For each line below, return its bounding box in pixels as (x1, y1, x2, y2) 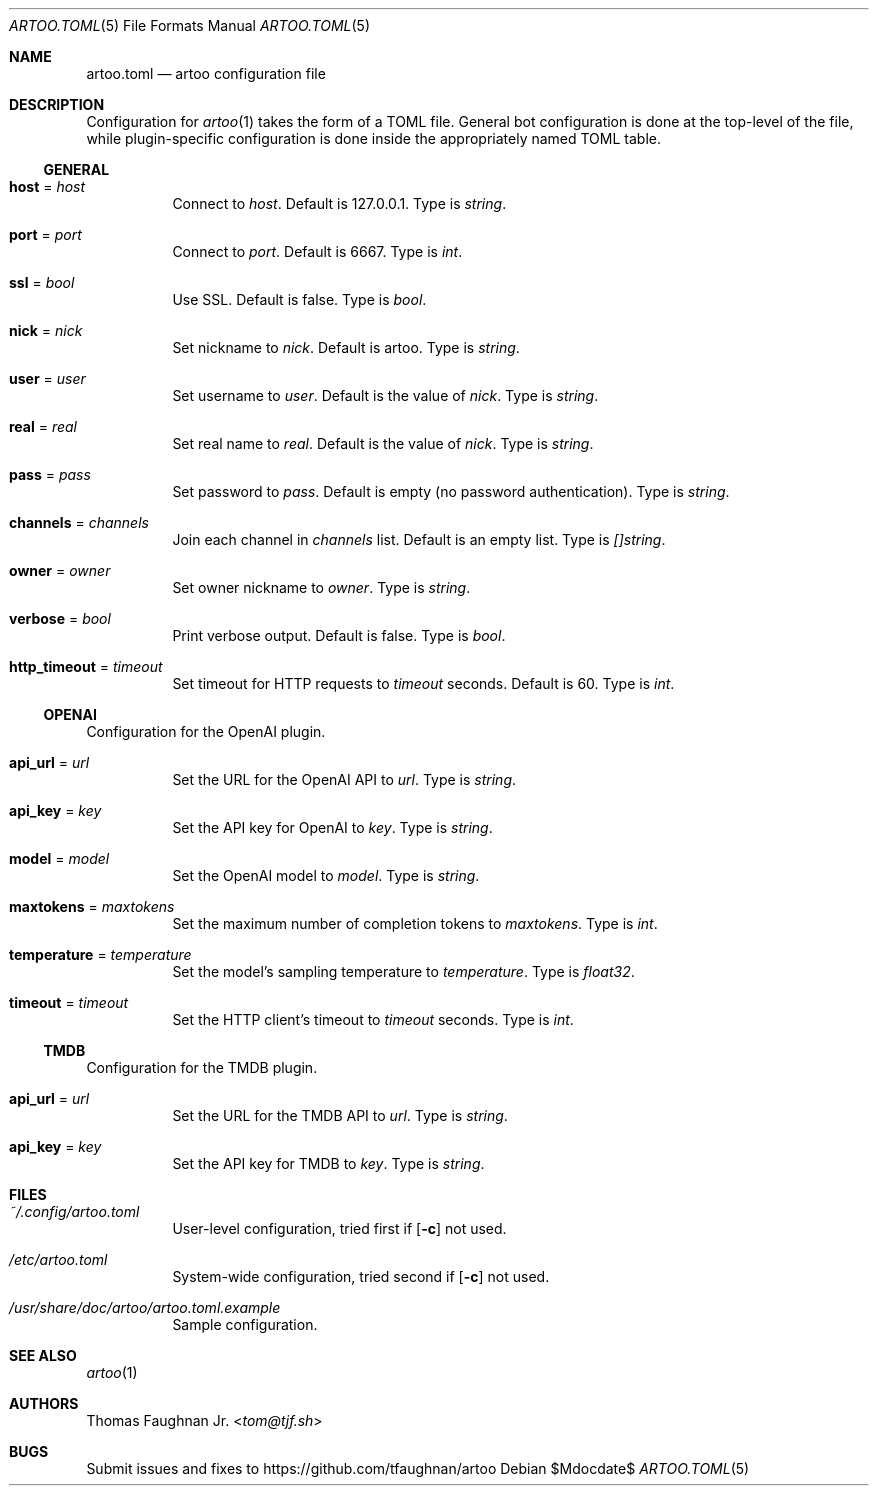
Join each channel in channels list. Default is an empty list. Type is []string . (172, 531, 666, 548)
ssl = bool (9, 274, 75, 291)
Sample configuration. (172, 1316, 318, 1333)
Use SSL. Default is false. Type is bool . (172, 291, 427, 308)
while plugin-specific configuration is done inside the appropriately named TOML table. (86, 130, 661, 147)
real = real (9, 418, 77, 435)
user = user (9, 370, 86, 387)
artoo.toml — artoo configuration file (86, 65, 326, 82)
